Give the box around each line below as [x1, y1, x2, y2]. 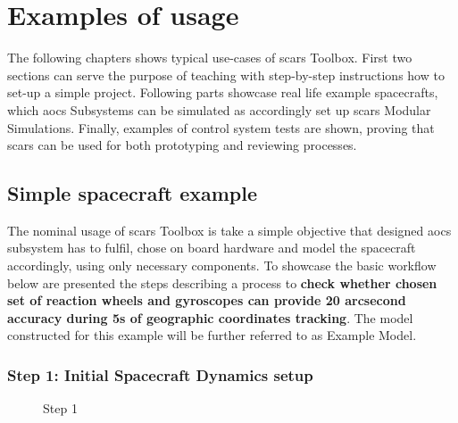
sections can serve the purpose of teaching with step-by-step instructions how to [7, 65, 445, 84]
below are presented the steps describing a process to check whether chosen [7, 273, 437, 292]
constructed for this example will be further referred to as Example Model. [7, 326, 417, 344]
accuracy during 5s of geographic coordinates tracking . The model [7, 308, 413, 327]
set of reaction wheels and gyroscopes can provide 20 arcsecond [7, 291, 406, 310]
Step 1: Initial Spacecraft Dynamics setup [7, 363, 313, 386]
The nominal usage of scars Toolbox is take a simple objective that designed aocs [7, 220, 452, 239]
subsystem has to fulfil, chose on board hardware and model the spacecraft [7, 238, 416, 257]
